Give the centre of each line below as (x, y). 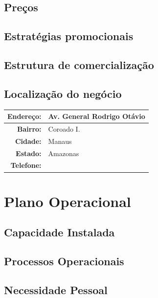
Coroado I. (64, 128)
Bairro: (29, 128)
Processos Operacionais (64, 261)
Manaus (60, 141)
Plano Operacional (68, 201)
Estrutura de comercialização (79, 64)
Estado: (29, 153)
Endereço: (24, 116)
